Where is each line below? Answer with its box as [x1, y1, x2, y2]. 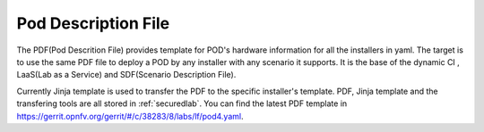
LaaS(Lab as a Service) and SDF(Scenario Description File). [16, 70, 237, 80]
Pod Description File [16, 13, 170, 33]
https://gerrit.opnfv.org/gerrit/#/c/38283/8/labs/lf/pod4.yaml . [16, 111, 244, 121]
